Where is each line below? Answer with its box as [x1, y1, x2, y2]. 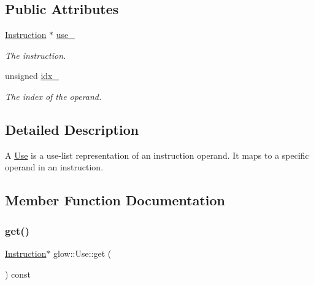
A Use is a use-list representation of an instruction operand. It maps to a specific [5, 148, 309, 161]
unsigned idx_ [5, 69, 59, 82]
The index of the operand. [5, 89, 102, 102]
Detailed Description [5, 120, 139, 139]
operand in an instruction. [5, 161, 104, 173]
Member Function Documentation [5, 191, 226, 210]
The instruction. [5, 48, 66, 61]
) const [5, 267, 31, 280]
